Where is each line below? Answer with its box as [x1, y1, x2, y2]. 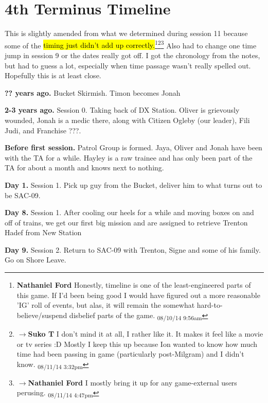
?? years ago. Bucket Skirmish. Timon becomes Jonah [5, 87, 181, 98]
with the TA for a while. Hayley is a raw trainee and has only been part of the [5, 152, 253, 163]
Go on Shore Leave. [5, 254, 66, 265]
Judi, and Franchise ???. [5, 125, 81, 135]
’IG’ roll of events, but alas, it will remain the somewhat [16, 300, 195, 310]
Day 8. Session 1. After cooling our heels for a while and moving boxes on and [5, 207, 254, 218]
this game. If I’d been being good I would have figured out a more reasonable [16, 289, 260, 300]
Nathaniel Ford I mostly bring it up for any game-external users [28, 377, 237, 388]
